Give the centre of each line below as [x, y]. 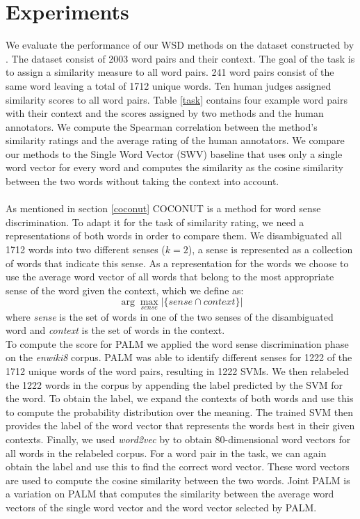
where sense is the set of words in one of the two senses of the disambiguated [170, 316]
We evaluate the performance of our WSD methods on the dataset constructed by [180, 45]
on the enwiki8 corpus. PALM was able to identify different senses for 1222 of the [179, 357]
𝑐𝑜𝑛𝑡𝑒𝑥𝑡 [219, 302]
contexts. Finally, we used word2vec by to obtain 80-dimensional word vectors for [178, 439]
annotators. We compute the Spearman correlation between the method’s [162, 126]
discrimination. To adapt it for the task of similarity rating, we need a [155, 222]
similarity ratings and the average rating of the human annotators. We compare [175, 140]
